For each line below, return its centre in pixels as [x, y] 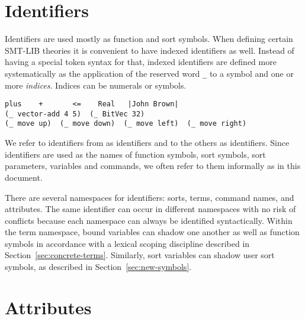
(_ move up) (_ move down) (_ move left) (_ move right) [126, 124]
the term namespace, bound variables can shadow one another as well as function [152, 232]
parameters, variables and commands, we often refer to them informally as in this [153, 166]
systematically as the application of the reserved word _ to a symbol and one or [149, 73]
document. [24, 177]
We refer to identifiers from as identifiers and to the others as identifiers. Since [147, 143]
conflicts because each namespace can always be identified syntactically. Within [149, 220]
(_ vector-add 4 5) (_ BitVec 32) [75, 114]
